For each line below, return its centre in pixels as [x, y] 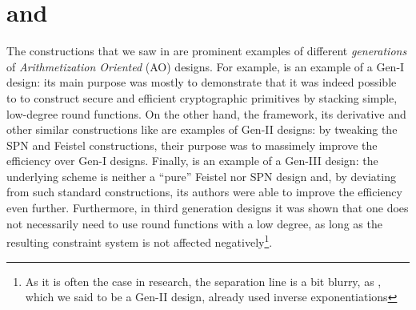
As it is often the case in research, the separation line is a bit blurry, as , [203, 281]
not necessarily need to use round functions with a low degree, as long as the [194, 223]
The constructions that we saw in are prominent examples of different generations [207, 51]
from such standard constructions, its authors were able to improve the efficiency [204, 192]
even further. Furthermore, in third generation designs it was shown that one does [208, 208]
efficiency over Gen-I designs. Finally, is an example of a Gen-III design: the [192, 161]
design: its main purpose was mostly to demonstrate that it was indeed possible [202, 82]
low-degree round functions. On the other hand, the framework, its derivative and [206, 113]
